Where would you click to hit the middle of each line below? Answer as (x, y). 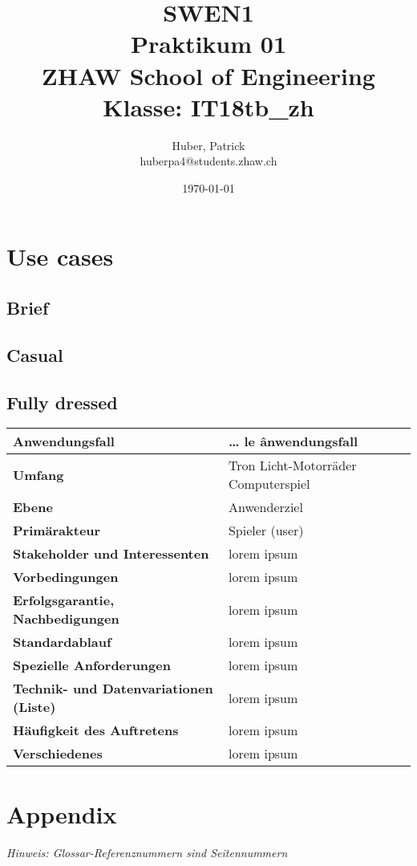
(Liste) (34, 707)
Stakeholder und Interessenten (111, 554)
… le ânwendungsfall (293, 441)
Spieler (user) (266, 531)
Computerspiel (269, 484)
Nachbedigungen (66, 619)
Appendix (62, 813)
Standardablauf (62, 642)
